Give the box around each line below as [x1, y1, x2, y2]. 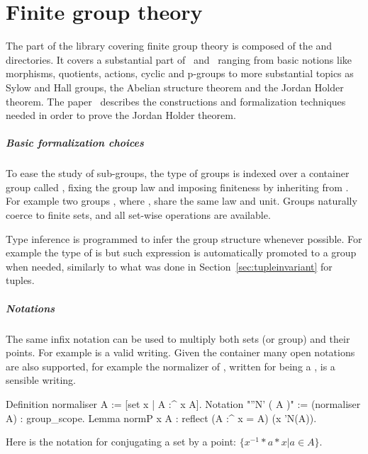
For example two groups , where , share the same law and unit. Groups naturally [6, 193, 357, 208]
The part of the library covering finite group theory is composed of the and [6, 38, 333, 53]
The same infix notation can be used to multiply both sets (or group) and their [6, 331, 350, 346]
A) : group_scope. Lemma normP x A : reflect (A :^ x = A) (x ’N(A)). [6, 410, 317, 425]
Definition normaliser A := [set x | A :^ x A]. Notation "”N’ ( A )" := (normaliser [6, 396, 361, 411]
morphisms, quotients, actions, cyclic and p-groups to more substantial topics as [6, 66, 354, 81]
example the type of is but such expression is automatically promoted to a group [6, 245, 357, 260]
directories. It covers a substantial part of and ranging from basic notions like [6, 52, 352, 67]
